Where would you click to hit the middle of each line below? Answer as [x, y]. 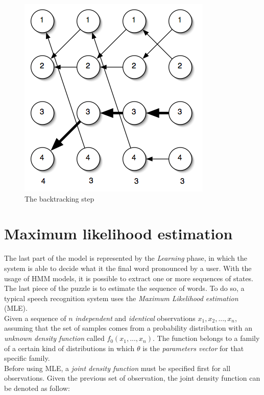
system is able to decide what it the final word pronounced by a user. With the [128, 268]
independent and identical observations [135, 318]
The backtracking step [59, 198]
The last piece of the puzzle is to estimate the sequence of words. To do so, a [124, 288]
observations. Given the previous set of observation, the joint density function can [132, 378]
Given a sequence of [35, 318]
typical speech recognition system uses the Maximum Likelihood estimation [121, 298]
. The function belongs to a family [206, 338]
